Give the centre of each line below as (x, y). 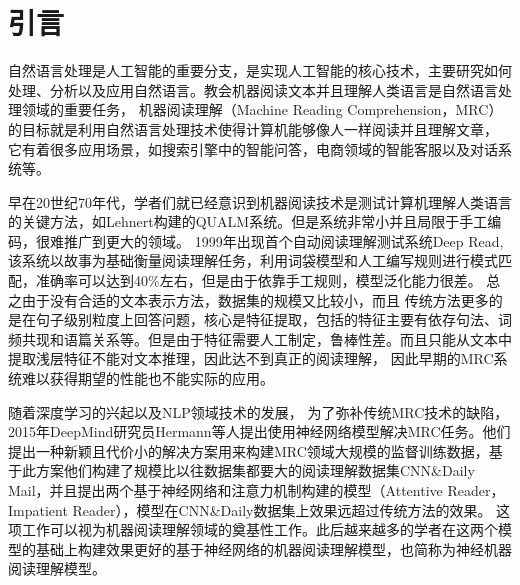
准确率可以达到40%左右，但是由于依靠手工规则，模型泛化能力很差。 (258, 280)
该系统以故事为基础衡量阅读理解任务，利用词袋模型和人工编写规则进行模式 (253, 260)
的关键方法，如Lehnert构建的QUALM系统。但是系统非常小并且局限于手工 (248, 221)
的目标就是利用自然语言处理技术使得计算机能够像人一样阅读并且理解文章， (253, 128)
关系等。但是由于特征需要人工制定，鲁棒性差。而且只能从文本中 (301, 338)
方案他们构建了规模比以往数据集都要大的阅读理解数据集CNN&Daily (255, 470)
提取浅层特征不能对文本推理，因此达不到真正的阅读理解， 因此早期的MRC (251, 358)
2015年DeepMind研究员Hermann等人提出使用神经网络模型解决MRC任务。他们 (259, 431)
